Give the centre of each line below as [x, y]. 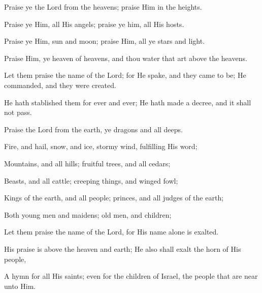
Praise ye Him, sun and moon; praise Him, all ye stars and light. [105, 41]
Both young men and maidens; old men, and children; [88, 214]
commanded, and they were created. [60, 85]
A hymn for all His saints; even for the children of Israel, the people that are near [131, 276]
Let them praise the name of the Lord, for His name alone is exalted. [111, 232]
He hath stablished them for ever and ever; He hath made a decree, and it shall [128, 102]
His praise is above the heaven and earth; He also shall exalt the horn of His [123, 248]
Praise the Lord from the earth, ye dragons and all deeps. [93, 129]
